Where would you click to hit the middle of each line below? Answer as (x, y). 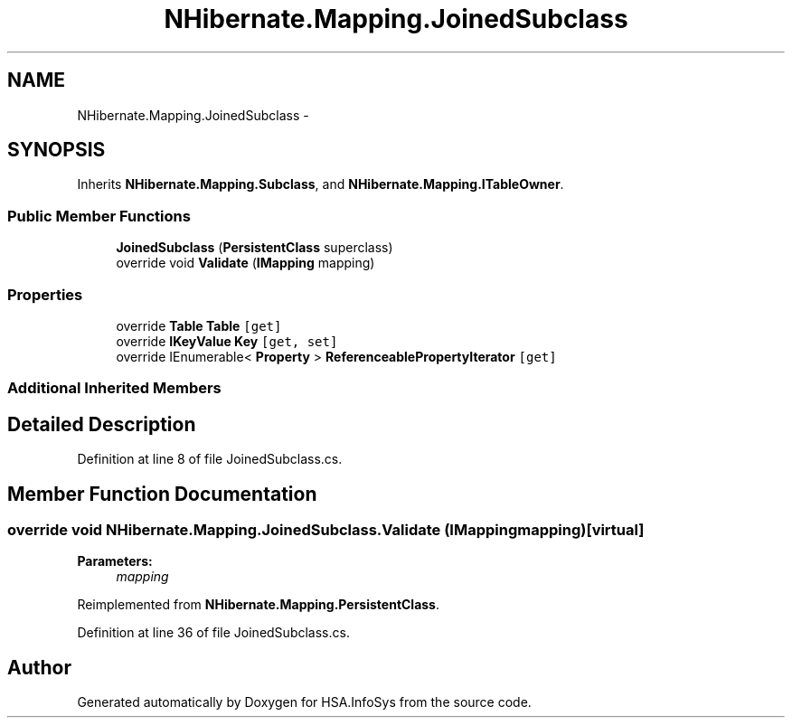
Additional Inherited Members (114, 388)
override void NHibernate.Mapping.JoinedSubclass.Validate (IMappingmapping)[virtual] (326, 530)
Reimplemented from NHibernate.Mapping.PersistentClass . (259, 605)
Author (39, 667)
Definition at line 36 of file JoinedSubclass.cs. (213, 633)
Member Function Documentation (162, 494)
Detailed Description (102, 424)
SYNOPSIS (57, 150)
